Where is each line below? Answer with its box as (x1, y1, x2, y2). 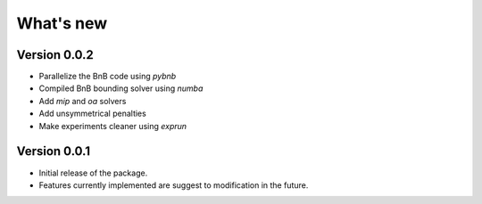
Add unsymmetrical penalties (38, 108, 146, 119)
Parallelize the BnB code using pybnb (38, 71, 177, 82)
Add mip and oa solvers (38, 95, 127, 106)
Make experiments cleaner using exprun (38, 120, 187, 131)
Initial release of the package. (38, 167, 148, 178)
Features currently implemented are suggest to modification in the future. (38, 179, 309, 191)
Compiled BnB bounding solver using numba (38, 83, 204, 94)
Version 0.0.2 (16, 47, 94, 62)
